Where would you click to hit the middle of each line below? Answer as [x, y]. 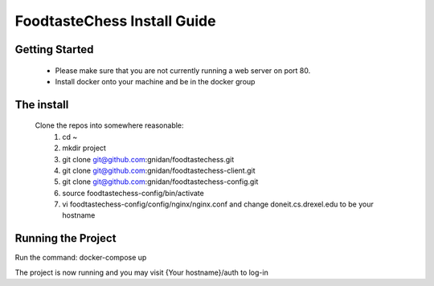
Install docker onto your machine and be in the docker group [155, 81]
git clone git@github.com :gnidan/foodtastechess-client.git [159, 170]
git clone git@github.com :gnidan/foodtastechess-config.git [160, 182]
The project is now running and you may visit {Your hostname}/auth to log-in [141, 272]
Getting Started [54, 49]
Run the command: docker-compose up [81, 258]
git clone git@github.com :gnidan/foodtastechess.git [148, 159]
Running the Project [66, 238]
